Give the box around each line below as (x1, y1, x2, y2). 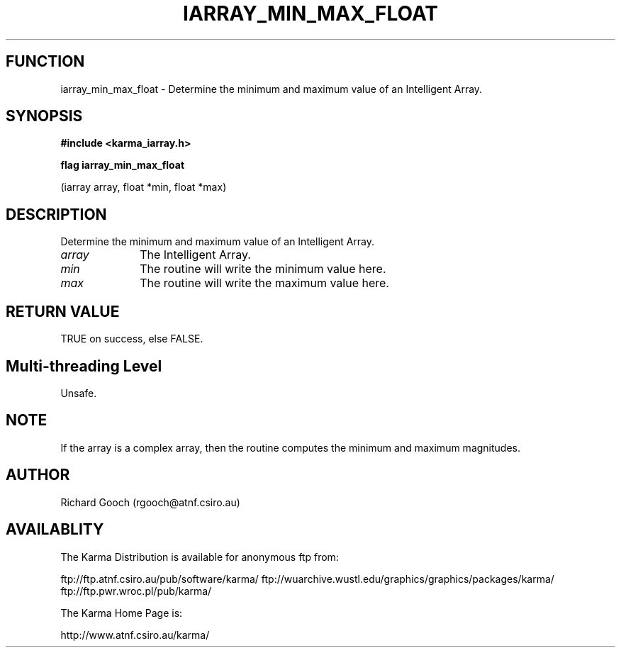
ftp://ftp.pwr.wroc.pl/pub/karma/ (60, 584, 212, 597)
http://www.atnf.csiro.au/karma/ (60, 628, 210, 641)
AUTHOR (6, 466, 70, 484)
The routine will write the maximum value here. (140, 276, 389, 291)
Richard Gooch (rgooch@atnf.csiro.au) (60, 496, 240, 508)
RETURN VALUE (6, 302, 120, 320)
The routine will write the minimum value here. (140, 262, 386, 277)
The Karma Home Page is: (60, 606, 183, 619)
